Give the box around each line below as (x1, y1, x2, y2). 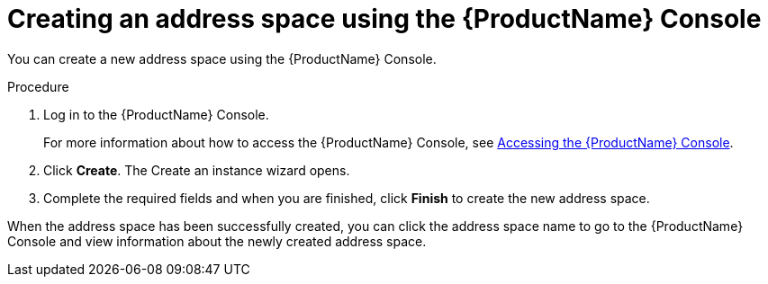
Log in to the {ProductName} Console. (43, 106, 269, 122)
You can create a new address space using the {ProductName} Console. (7, 50, 437, 67)
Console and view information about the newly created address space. (7, 233, 427, 249)
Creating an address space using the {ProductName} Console (7, 4, 762, 34)
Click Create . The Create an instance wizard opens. (43, 162, 350, 178)
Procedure (7, 78, 69, 94)
